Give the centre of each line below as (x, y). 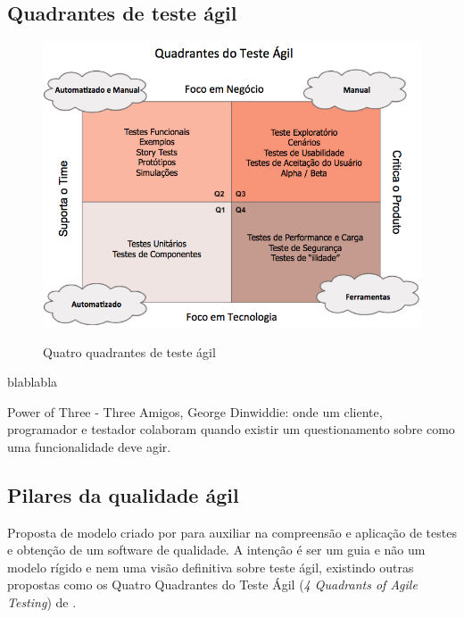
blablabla (33, 382)
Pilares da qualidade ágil (123, 494)
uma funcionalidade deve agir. (89, 446)
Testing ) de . (42, 602)
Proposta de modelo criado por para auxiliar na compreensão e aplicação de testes (232, 532)
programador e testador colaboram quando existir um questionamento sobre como (231, 429)
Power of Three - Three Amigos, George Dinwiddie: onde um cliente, (195, 411)
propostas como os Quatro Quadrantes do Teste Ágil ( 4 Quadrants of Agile (212, 585)
